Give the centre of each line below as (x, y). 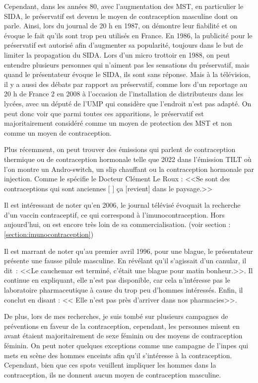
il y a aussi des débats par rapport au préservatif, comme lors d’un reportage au (126, 84)
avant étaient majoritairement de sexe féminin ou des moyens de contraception (123, 336)
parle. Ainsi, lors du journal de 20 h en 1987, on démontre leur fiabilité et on (121, 26)
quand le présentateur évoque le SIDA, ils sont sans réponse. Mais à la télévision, (128, 74)
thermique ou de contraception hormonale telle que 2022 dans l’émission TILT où (128, 159)
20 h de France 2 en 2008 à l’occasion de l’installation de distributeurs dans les (124, 94)
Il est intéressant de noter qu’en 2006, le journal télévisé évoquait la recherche (122, 205)
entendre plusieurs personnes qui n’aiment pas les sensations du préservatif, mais (127, 64)
